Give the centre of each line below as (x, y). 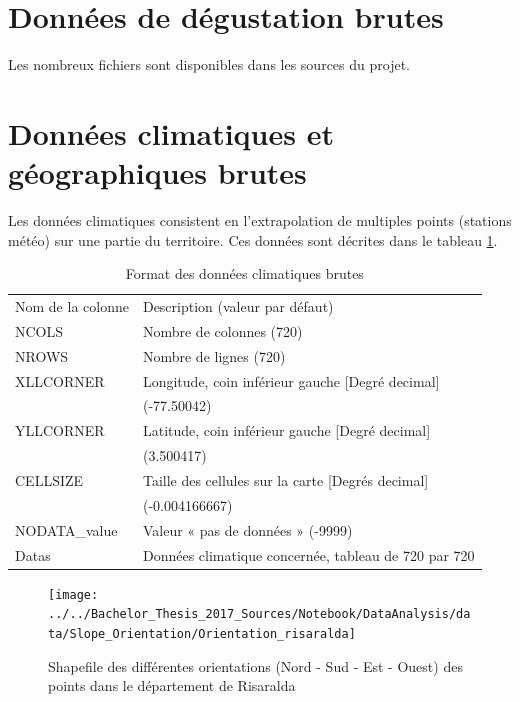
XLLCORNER (60, 380)
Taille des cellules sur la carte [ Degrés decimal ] (285, 479)
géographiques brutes (157, 172)
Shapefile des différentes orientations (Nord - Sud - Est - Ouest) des (255, 665)
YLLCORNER (60, 430)
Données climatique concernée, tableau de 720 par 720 (308, 554)
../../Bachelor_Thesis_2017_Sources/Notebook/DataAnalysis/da (259, 614)
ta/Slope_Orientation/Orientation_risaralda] (202, 633)
